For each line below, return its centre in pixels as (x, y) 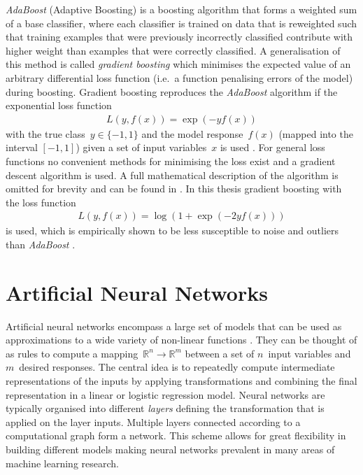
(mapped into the (316, 133)
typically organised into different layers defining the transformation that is (165, 408)
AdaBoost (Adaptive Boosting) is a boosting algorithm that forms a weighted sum (181, 9)
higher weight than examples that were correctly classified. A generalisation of (173, 50)
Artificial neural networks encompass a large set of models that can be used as (174, 326)
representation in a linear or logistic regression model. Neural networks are (165, 394)
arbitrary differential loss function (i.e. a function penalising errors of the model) (179, 77)
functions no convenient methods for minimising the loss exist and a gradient (171, 161)
